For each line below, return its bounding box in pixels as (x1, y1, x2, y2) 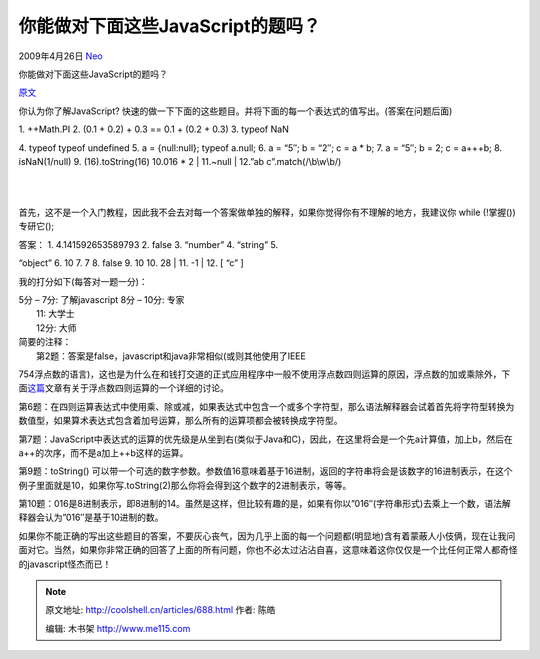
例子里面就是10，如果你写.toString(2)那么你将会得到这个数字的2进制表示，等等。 (18, 479, 352, 491)
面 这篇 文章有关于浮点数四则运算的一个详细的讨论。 (18, 382, 229, 394)
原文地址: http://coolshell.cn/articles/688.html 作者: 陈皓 (45, 604, 276, 616)
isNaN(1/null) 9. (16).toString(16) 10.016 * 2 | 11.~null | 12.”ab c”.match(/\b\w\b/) (18, 155, 342, 167)
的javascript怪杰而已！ (18, 558, 112, 570)
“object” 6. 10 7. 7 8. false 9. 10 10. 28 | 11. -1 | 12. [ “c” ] (18, 257, 244, 269)
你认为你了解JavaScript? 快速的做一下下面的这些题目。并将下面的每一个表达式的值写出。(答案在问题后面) (18, 105, 453, 117)
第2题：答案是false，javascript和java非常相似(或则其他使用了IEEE (36, 350, 307, 362)
